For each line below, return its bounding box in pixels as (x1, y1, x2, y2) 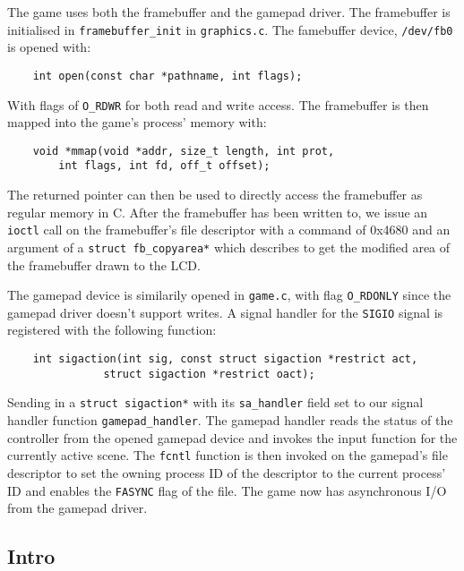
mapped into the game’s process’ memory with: (7, 113, 267, 132)
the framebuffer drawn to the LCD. (7, 255, 201, 274)
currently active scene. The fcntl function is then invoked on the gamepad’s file (7, 446, 448, 464)
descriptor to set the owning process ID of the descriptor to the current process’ (7, 463, 446, 482)
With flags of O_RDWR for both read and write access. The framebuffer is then (7, 95, 429, 114)
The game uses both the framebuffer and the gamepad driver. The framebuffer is (7, 3, 451, 21)
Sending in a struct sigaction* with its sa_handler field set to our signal (7, 393, 424, 412)
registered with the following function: (7, 320, 217, 339)
